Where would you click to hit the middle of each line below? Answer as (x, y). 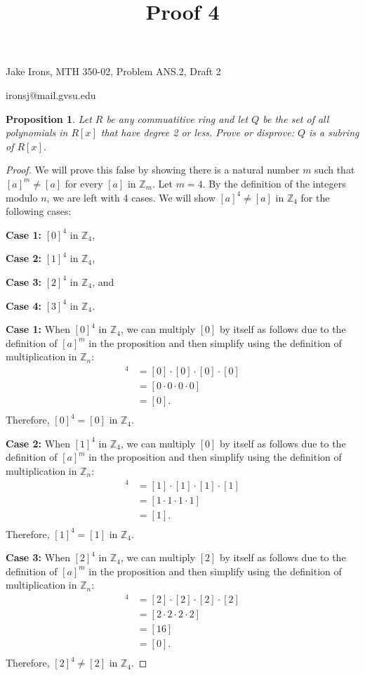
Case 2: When (38, 443)
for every (84, 183)
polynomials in (37, 132)
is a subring (334, 132)
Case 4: (24, 305)
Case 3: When (38, 557)
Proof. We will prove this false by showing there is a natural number (153, 170)
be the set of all (296, 118)
